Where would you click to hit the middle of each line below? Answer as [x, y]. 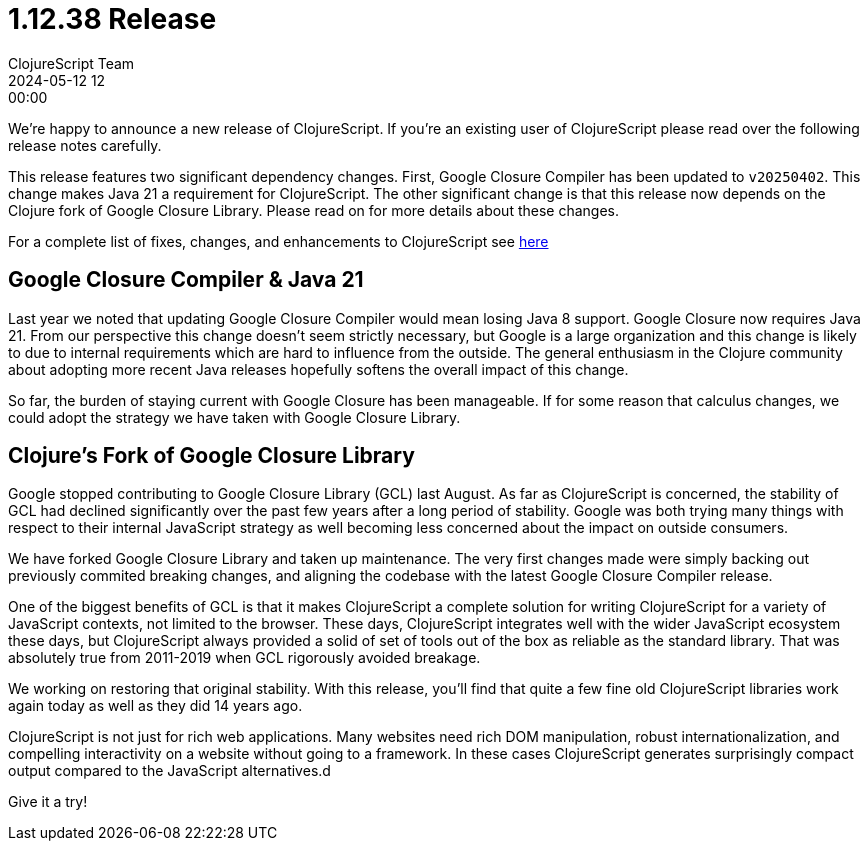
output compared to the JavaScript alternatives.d [169, 771]
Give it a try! [48, 802]
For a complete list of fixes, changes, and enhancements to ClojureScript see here [278, 241]
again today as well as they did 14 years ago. [155, 706]
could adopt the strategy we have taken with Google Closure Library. [234, 417]
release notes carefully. [85, 145]
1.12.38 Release [112, 19]
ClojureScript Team [71, 63]
